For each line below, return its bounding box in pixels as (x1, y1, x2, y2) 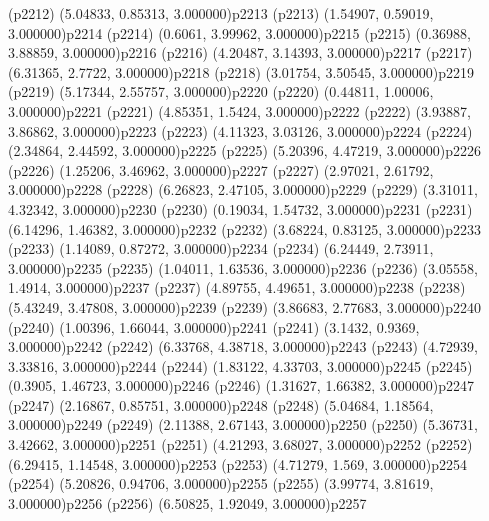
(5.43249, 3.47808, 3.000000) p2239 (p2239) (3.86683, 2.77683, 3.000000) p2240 (8, 296, 481, 317)
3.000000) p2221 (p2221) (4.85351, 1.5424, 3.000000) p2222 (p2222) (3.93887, (8, 100, 471, 121)
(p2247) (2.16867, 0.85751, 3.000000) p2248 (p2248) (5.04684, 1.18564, (8, 394, 434, 415)
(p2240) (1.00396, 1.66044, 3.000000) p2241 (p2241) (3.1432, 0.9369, (8, 316, 420, 337)
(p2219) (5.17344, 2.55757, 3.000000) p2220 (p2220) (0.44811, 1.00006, (8, 81, 434, 102)
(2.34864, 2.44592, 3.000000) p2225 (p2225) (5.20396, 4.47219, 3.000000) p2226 (8, 140, 481, 161)
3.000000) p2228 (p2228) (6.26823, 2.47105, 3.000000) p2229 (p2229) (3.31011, (8, 179, 478, 200)
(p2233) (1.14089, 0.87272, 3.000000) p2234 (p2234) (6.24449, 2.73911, (8, 238, 434, 259)
